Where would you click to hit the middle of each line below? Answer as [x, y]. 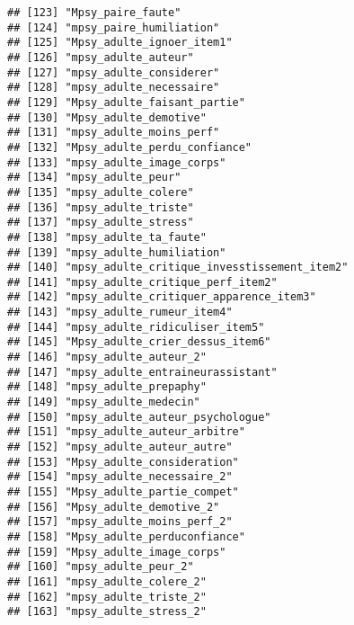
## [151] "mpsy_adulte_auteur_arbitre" [126, 432]
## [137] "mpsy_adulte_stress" [101, 223]
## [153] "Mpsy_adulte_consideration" [123, 462]
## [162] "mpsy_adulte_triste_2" [107, 597]
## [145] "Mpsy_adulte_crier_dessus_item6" [139, 342]
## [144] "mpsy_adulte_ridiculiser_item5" [136, 327]
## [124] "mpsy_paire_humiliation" [114, 27]
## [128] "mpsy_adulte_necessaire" [114, 88]
